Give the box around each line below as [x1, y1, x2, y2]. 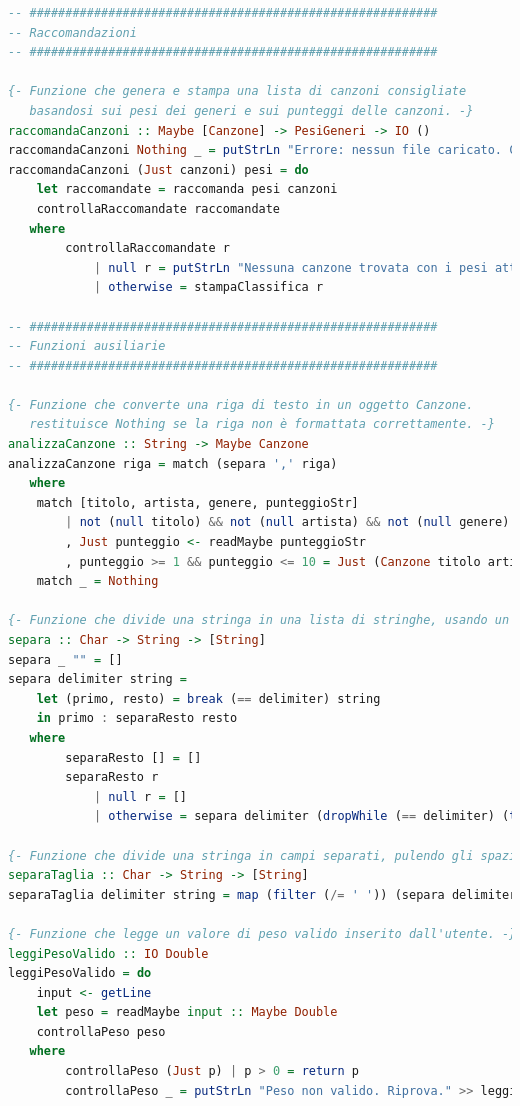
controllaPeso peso [36, 1024, 166, 1039]
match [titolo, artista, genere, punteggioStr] [36, 495, 359, 510]
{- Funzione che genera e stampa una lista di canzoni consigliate [8, 84, 467, 99]
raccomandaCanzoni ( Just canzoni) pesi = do [8, 162, 309, 177]
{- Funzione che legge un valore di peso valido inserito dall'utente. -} [8, 926, 517, 941]
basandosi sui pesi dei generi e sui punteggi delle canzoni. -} [29, 103, 474, 118]
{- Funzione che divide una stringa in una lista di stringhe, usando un [8, 613, 510, 628]
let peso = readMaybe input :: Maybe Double [36, 1005, 338, 1020]
